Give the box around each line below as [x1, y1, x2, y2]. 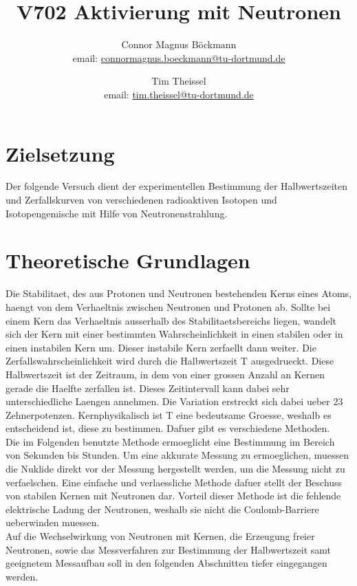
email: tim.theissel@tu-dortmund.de [104, 87, 254, 101]
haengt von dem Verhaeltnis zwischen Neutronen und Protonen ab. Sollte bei [6, 299, 331, 314]
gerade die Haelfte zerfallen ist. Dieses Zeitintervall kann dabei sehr [6, 380, 290, 395]
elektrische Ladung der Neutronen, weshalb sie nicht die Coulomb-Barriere [6, 501, 319, 516]
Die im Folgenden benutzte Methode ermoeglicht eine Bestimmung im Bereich [6, 434, 335, 448]
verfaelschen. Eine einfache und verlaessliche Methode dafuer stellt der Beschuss [6, 475, 343, 489]
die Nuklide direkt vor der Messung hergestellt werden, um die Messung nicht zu [6, 462, 345, 476]
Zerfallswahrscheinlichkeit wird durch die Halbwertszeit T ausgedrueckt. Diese [6, 354, 334, 368]
